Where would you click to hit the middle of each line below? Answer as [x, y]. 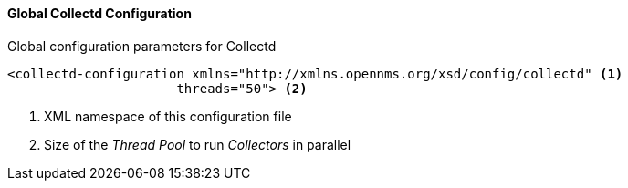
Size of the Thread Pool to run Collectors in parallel [198, 144]
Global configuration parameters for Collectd [142, 46]
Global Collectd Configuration [99, 13]
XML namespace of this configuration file [168, 116]
